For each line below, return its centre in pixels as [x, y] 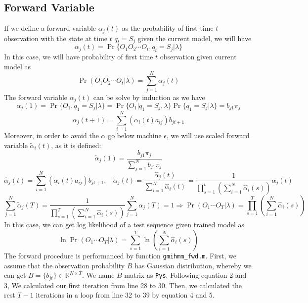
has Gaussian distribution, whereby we [193, 265]
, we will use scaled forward [208, 135]
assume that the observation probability [65, 265]
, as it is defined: [76, 145]
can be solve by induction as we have [149, 97]
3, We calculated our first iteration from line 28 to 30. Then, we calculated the [123, 285]
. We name [98, 275]
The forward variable [36, 97]
